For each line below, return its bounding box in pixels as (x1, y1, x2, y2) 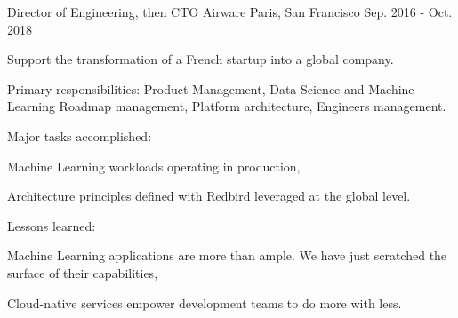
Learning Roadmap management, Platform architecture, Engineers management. (7, 97, 446, 115)
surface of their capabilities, (7, 263, 158, 282)
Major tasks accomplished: (7, 126, 152, 145)
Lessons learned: (7, 216, 96, 235)
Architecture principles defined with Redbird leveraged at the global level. (7, 187, 411, 205)
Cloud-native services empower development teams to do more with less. (7, 293, 402, 312)
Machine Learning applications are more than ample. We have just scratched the (7, 246, 447, 265)
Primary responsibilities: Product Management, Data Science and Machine (7, 79, 414, 98)
